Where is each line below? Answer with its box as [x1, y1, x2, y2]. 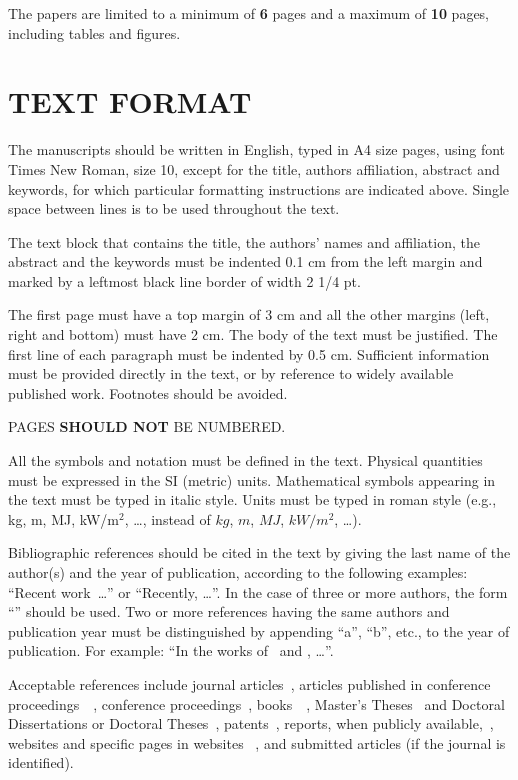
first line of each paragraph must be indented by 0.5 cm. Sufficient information [8, 343, 490, 364]
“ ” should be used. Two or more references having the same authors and [8, 601, 450, 622]
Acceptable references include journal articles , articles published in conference [8, 673, 491, 694]
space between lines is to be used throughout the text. [8, 198, 340, 219]
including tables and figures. [8, 22, 181, 43]
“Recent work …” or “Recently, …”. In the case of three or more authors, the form [8, 581, 508, 602]
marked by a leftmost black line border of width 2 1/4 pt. [8, 270, 361, 291]
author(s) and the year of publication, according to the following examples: [8, 562, 468, 582]
